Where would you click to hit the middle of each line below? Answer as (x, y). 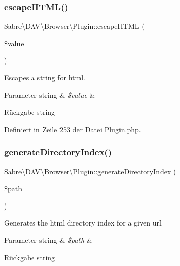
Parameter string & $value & (50, 95)
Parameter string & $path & (48, 240)
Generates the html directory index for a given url (83, 223)
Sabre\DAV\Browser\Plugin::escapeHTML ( (74, 26)
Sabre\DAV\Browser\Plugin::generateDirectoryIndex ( (90, 171)
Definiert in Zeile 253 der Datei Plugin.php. (73, 129)
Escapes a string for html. (45, 77)
